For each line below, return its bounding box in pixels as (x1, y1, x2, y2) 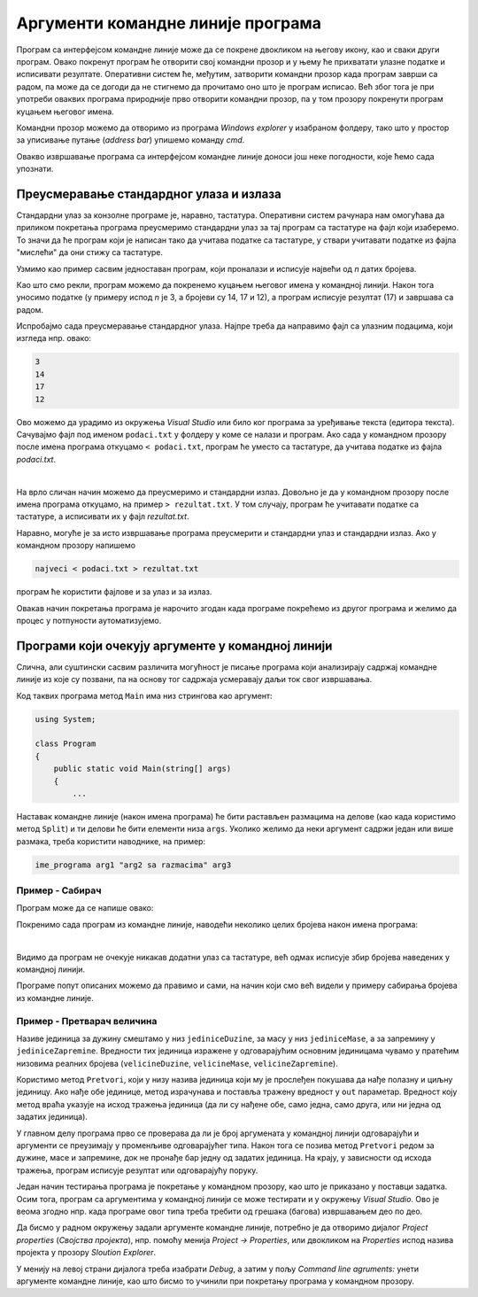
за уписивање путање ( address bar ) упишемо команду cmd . (16, 135, 245, 145)
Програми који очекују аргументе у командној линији (16, 638, 333, 653)
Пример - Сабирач (16, 884, 102, 897)
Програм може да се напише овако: (16, 903, 154, 913)
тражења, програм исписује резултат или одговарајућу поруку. (16, 1165, 258, 1176)
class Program (35, 739, 96, 749)
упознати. (16, 164, 54, 175)
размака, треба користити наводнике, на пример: (16, 835, 206, 846)
